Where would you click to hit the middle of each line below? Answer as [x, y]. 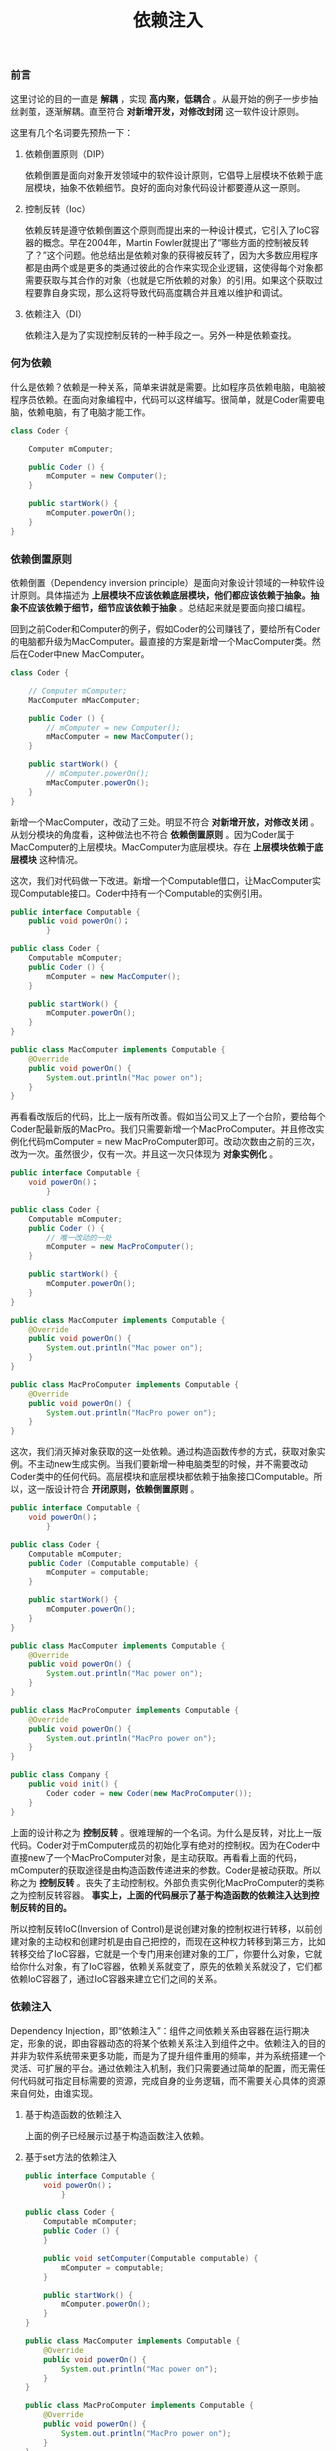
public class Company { [60, 1775]
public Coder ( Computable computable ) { [113, 1563]
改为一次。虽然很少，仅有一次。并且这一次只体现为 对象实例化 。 [144, 1154]
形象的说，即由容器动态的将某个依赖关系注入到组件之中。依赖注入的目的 [176, 2043]
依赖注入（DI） [55, 313]
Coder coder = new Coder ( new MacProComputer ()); [149, 1793]
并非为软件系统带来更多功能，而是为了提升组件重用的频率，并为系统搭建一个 [168, 2055]
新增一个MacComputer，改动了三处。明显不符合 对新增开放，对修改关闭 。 [165, 822]
